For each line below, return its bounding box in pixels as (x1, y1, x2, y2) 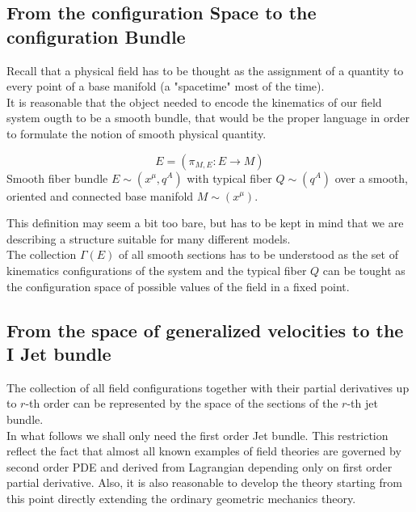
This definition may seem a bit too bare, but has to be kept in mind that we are (6, 214, 404, 231)
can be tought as (322, 261, 405, 278)
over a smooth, (334, 169, 408, 186)
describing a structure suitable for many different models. (6, 230, 291, 247)
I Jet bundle (6, 341, 111, 366)
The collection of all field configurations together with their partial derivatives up (6, 379, 410, 396)
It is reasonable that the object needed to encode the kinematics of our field (6, 93, 382, 110)
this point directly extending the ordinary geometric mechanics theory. (6, 489, 356, 506)
